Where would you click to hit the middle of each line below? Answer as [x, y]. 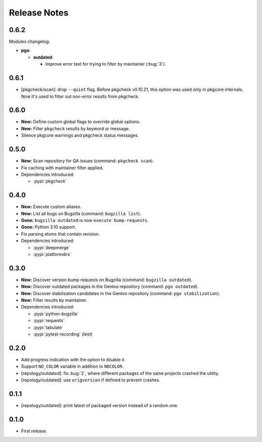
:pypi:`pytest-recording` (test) [63, 334]
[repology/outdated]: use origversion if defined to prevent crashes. [90, 380]
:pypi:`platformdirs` [52, 254]
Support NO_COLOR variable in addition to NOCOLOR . [72, 366]
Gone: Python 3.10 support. [49, 227]
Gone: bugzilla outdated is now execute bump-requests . [85, 220]
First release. [34, 431]
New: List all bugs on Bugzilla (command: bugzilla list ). [81, 213]
